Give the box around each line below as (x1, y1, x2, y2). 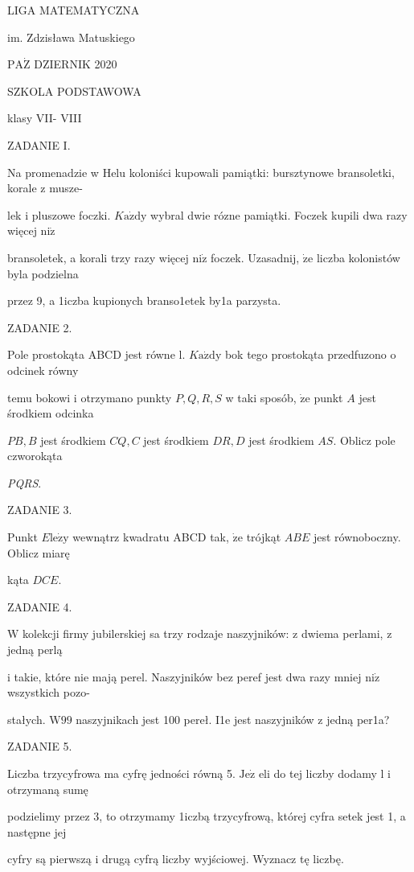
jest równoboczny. (313, 529, 401, 545)
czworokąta (7, 447, 63, 464)
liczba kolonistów (316, 249, 400, 265)
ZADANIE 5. (7, 738, 72, 755)
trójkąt (246, 529, 281, 545)
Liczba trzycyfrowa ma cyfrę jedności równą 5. (7, 765, 236, 781)
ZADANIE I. (7, 136, 71, 153)
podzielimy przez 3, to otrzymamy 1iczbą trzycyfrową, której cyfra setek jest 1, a (7, 808, 406, 825)
